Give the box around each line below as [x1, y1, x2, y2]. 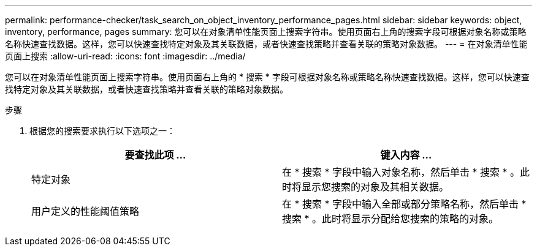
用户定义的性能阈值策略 [31, 205, 140, 217]
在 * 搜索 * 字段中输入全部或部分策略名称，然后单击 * [282, 198, 527, 210]
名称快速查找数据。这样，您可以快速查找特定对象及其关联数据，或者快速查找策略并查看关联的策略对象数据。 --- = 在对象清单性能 [5, 39, 528, 49]
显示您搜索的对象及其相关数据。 [302, 181, 449, 193]
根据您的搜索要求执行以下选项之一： [29, 125, 175, 136]
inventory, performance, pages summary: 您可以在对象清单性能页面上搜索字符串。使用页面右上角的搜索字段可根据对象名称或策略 [5, 26, 527, 37]
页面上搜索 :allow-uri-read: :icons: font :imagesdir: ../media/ [5, 51, 246, 61]
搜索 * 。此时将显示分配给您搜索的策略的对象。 [282, 212, 499, 225]
